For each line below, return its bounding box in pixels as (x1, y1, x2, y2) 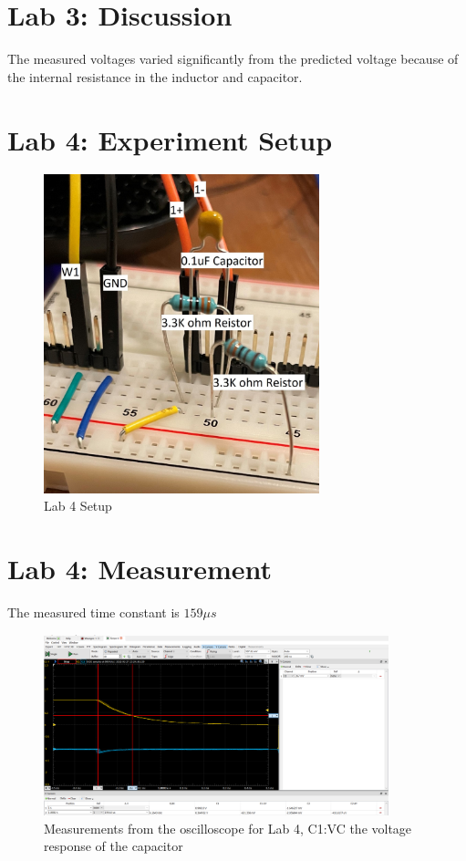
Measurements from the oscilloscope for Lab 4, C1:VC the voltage (44, 818, 412, 837)
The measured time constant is (7, 603, 180, 622)
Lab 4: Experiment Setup (7, 120, 333, 158)
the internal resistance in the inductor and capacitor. (7, 67, 303, 86)
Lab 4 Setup (44, 496, 112, 515)
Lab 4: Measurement (7, 550, 273, 587)
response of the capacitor (44, 836, 183, 856)
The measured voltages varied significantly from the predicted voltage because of (7, 49, 459, 68)
